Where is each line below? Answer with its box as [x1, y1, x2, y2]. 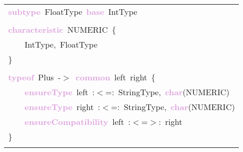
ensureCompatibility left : [25, 116, 131, 127]
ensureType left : [25, 86, 95, 98]
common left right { [75, 71, 156, 83]
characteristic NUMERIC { [8, 24, 116, 35]
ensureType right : [25, 101, 100, 113]
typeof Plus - [8, 71, 61, 83]
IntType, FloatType [25, 38, 98, 50]
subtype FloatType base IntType [8, 6, 137, 17]
